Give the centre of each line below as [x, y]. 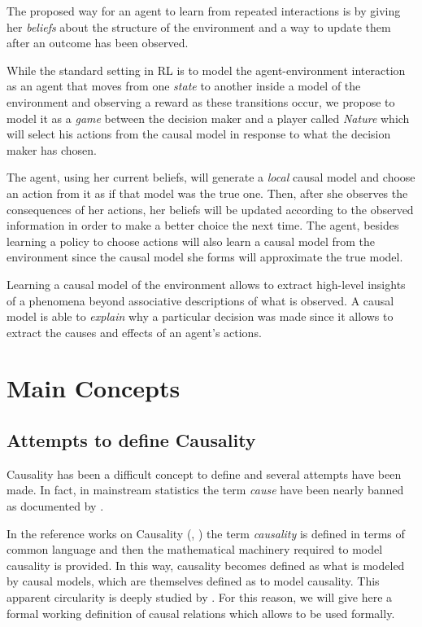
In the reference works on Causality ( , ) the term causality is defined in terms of [206, 533]
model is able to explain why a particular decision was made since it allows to [200, 316]
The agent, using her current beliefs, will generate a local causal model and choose [211, 177]
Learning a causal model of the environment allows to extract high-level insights [206, 284]
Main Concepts [94, 388]
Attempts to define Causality [131, 440]
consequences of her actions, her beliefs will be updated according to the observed [210, 209]
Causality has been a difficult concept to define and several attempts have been [204, 474]
